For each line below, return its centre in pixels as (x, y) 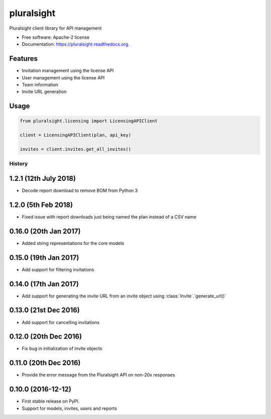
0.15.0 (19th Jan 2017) (44, 257)
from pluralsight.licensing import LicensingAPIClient (89, 121)
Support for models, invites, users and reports (70, 408)
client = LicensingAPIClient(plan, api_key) (76, 135)
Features (23, 59)
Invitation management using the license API (68, 71)
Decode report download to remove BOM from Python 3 (80, 190)
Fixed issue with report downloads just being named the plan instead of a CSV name (109, 217)
